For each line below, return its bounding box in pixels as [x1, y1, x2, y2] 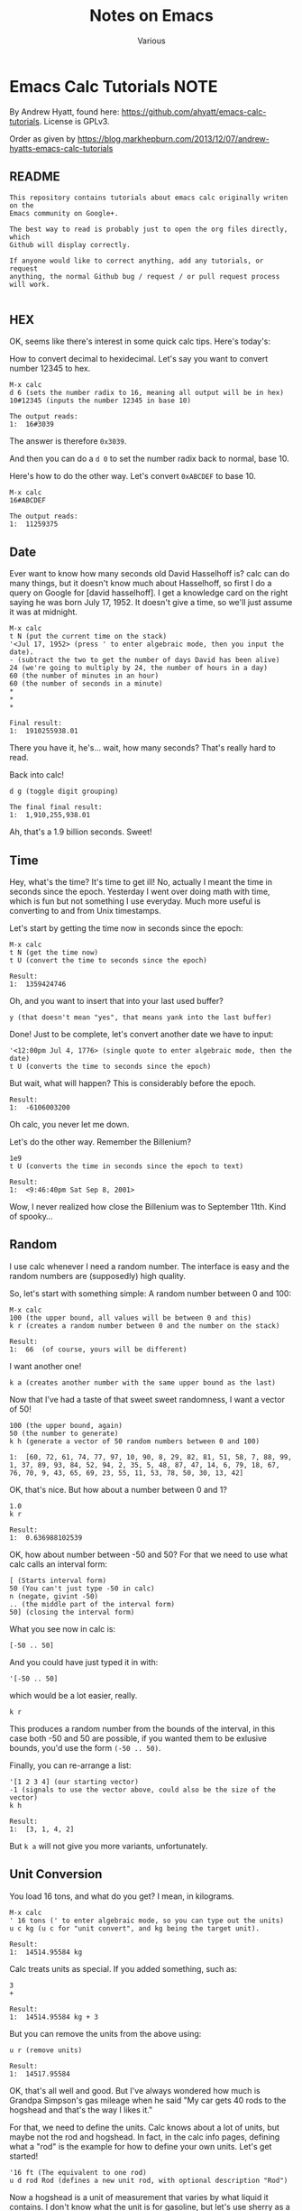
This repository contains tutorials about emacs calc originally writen [9, 193, 288, 202]
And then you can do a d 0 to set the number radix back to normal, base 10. [9, 453, 290, 465]
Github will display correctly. [9, 240, 131, 249]
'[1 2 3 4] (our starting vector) [9, 1777, 140, 1786]
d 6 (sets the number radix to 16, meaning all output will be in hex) [9, 389, 284, 398]
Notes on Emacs [89, 5, 214, 26]
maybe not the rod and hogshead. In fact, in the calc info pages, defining [9, 2131, 280, 2142]
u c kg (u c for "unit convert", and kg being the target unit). [9, 1923, 260, 1933]
